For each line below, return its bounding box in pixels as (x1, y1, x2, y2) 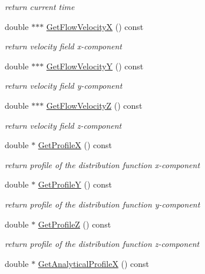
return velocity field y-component (5, 79, 123, 92)
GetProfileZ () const (38, 218, 111, 230)
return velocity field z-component (5, 119, 122, 131)
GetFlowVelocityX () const (46, 20, 144, 32)
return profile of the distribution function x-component (5, 158, 200, 171)
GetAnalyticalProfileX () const (38, 257, 150, 269)
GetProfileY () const (38, 178, 113, 191)
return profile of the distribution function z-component (5, 238, 200, 250)
